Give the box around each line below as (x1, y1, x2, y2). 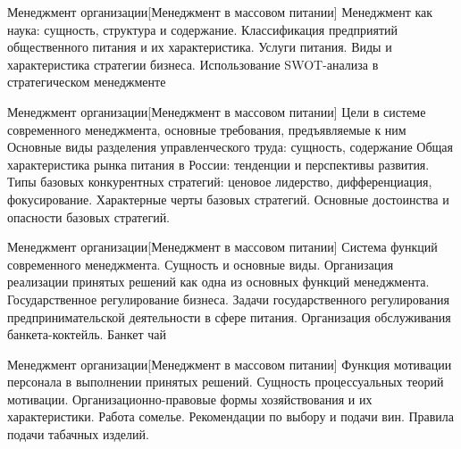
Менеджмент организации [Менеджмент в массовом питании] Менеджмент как (7, 3, 433, 21)
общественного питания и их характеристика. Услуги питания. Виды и (7, 37, 392, 56)
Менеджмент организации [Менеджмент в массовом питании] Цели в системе (7, 102, 426, 121)
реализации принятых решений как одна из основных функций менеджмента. (7, 272, 430, 291)
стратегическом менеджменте (7, 72, 166, 91)
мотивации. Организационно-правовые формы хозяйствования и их (7, 389, 373, 408)
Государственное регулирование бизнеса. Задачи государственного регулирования (7, 289, 449, 308)
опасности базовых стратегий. (7, 207, 171, 226)
